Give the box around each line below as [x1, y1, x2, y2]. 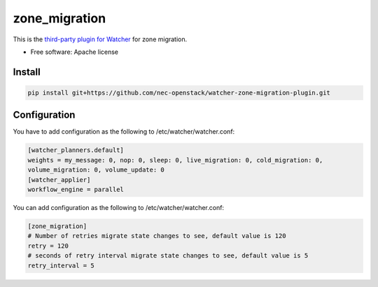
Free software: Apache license [30, 48, 119, 56]
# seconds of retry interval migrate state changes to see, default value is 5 [27, 252, 309, 260]
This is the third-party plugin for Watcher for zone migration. [13, 35, 188, 43]
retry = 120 [27, 241, 69, 250]
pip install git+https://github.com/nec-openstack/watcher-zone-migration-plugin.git [27, 88, 330, 97]
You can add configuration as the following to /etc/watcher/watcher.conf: [13, 203, 224, 211]
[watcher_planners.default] [27, 146, 124, 154]
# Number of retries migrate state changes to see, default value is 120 [27, 232, 286, 240]
